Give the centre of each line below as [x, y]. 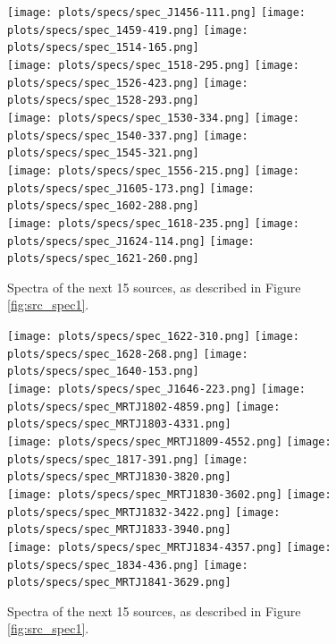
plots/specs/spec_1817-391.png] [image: [128, 459]
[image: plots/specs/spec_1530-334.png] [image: [153, 118]
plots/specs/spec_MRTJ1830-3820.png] [119, 477]
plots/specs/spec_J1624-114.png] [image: [131, 241]
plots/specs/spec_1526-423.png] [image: [128, 83]
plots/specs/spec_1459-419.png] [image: [128, 30]
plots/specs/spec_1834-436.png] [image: [128, 565]
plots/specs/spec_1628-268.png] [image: [128, 354]
